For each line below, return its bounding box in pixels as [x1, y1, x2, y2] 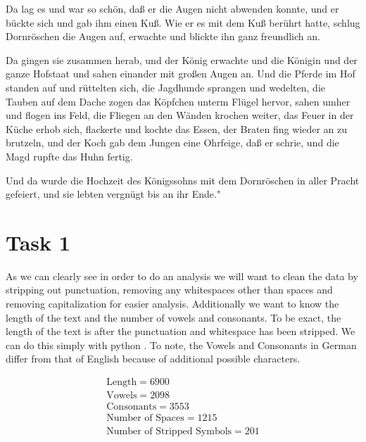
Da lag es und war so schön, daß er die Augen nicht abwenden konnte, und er [6, 1, 339, 15]
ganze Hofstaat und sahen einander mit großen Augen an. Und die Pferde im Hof [6, 66, 355, 81]
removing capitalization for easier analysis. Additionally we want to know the [6, 296, 339, 311]
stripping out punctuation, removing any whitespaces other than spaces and [6, 282, 333, 297]
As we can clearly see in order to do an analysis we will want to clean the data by [6, 268, 358, 283]
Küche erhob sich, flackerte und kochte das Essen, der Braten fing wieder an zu [6, 121, 348, 136]
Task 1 [6, 227, 70, 256]
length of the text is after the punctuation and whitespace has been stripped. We [6, 324, 355, 339]
